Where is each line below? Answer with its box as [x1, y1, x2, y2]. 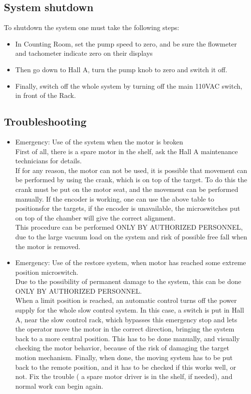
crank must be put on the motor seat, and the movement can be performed [15, 184, 238, 194]
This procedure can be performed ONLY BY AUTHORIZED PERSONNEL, [15, 222, 243, 232]
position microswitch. [15, 267, 78, 277]
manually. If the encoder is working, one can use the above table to [15, 193, 214, 204]
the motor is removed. [15, 241, 81, 251]
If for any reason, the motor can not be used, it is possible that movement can [15, 165, 247, 175]
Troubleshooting [4, 114, 87, 129]
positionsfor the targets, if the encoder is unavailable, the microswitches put [15, 203, 240, 213]
